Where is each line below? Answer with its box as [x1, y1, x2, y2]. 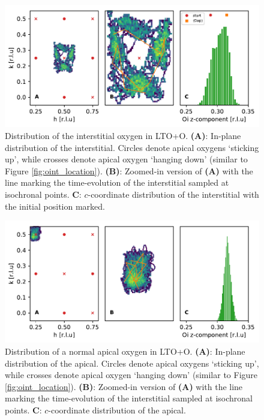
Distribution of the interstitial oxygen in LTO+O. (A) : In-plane [5, 129, 241, 141]
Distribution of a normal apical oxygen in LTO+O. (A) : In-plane [5, 345, 245, 358]
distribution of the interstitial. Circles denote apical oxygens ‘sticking [5, 141, 259, 153]
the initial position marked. [5, 200, 105, 212]
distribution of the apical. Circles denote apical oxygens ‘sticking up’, [5, 356, 259, 369]
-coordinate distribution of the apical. [48, 404, 186, 416]
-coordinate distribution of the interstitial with [88, 188, 259, 200]
